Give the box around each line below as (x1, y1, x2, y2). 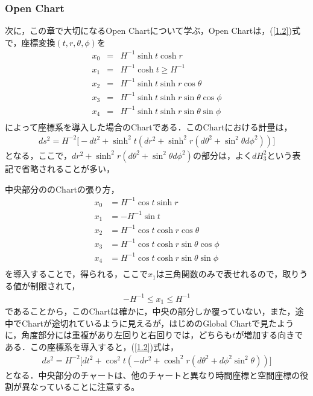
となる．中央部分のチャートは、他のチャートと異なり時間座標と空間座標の (5, 368, 300, 381)
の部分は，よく (192, 148, 252, 161)
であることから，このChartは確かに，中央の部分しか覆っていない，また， (5, 305, 296, 318)
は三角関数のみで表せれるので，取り (156, 267, 300, 280)
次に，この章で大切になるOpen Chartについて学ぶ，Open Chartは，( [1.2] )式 (5, 24, 300, 37)
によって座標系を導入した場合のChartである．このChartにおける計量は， (5, 121, 292, 133)
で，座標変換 (5, 36, 55, 48)
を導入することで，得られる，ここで (5, 267, 148, 280)
